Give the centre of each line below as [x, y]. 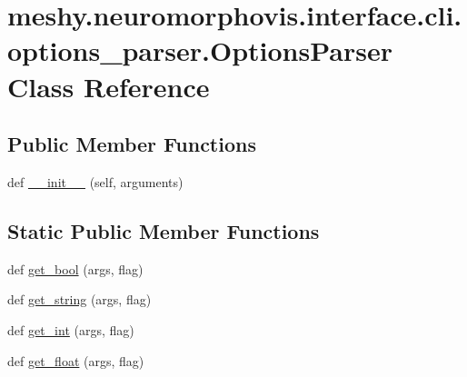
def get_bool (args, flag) [75, 268]
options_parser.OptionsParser [200, 50]
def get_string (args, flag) [79, 299]
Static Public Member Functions [164, 230]
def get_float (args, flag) [76, 360]
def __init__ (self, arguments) [95, 181]
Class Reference [109, 86]
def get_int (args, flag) [71, 329]
